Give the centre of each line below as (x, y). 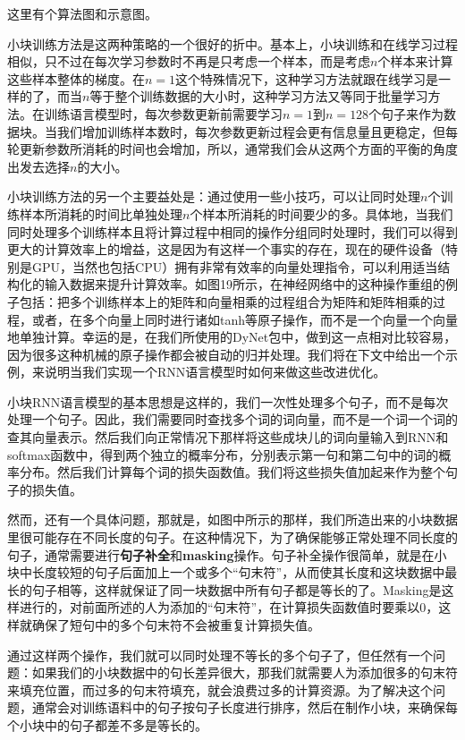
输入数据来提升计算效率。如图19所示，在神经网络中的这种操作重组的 (245, 284)
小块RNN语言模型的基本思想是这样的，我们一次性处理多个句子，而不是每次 (228, 401)
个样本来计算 (415, 61)
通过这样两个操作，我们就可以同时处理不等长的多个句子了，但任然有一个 (220, 655)
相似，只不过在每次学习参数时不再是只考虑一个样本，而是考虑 (189, 61)
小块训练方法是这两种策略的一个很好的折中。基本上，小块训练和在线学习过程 (232, 43)
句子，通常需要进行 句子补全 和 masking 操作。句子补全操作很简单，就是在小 (227, 554)
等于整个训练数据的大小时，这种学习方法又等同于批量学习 (259, 96)
